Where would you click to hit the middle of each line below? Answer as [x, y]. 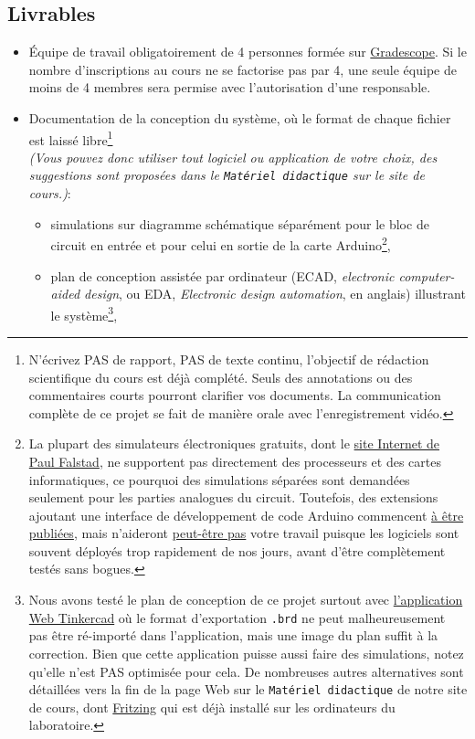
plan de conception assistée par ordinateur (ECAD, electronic [222, 275]
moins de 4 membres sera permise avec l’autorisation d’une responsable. [230, 87]
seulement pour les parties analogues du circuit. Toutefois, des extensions [233, 497]
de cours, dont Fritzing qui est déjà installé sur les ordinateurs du [212, 707]
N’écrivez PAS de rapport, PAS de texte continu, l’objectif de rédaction [229, 359]
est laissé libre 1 [71, 138]
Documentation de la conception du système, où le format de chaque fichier [240, 117]
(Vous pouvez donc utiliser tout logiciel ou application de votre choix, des [233, 157]
